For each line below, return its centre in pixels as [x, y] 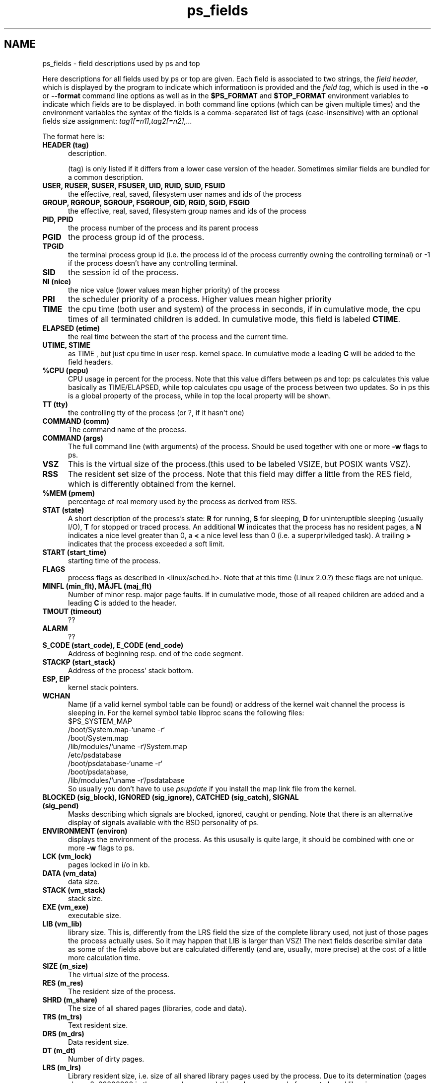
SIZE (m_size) [65, 966]
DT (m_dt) [59, 1050]
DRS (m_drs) [63, 1033]
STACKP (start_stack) [79, 662]
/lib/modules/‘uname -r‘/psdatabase [126, 780]
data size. [84, 881]
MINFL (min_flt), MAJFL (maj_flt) [97, 586]
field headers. [91, 362]
